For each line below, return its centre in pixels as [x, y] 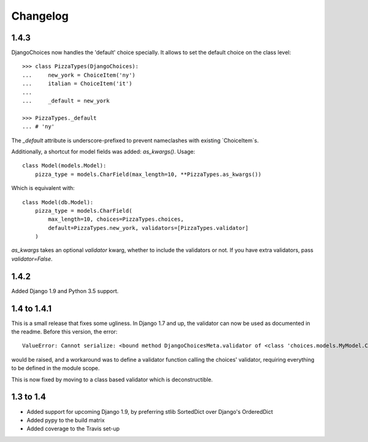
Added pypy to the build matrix [66, 420]
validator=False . [32, 259]
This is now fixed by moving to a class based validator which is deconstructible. [112, 379]
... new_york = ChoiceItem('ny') [79, 75]
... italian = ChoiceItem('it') [77, 84]
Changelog [40, 16]
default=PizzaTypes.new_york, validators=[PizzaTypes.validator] [148, 228]
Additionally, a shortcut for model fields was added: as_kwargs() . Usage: [103, 151]
